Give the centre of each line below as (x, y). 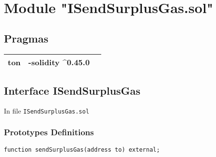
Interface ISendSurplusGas (72, 90)
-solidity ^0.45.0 (59, 62)
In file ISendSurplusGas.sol (47, 110)
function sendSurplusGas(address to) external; (82, 150)
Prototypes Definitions (49, 132)
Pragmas (26, 38)
